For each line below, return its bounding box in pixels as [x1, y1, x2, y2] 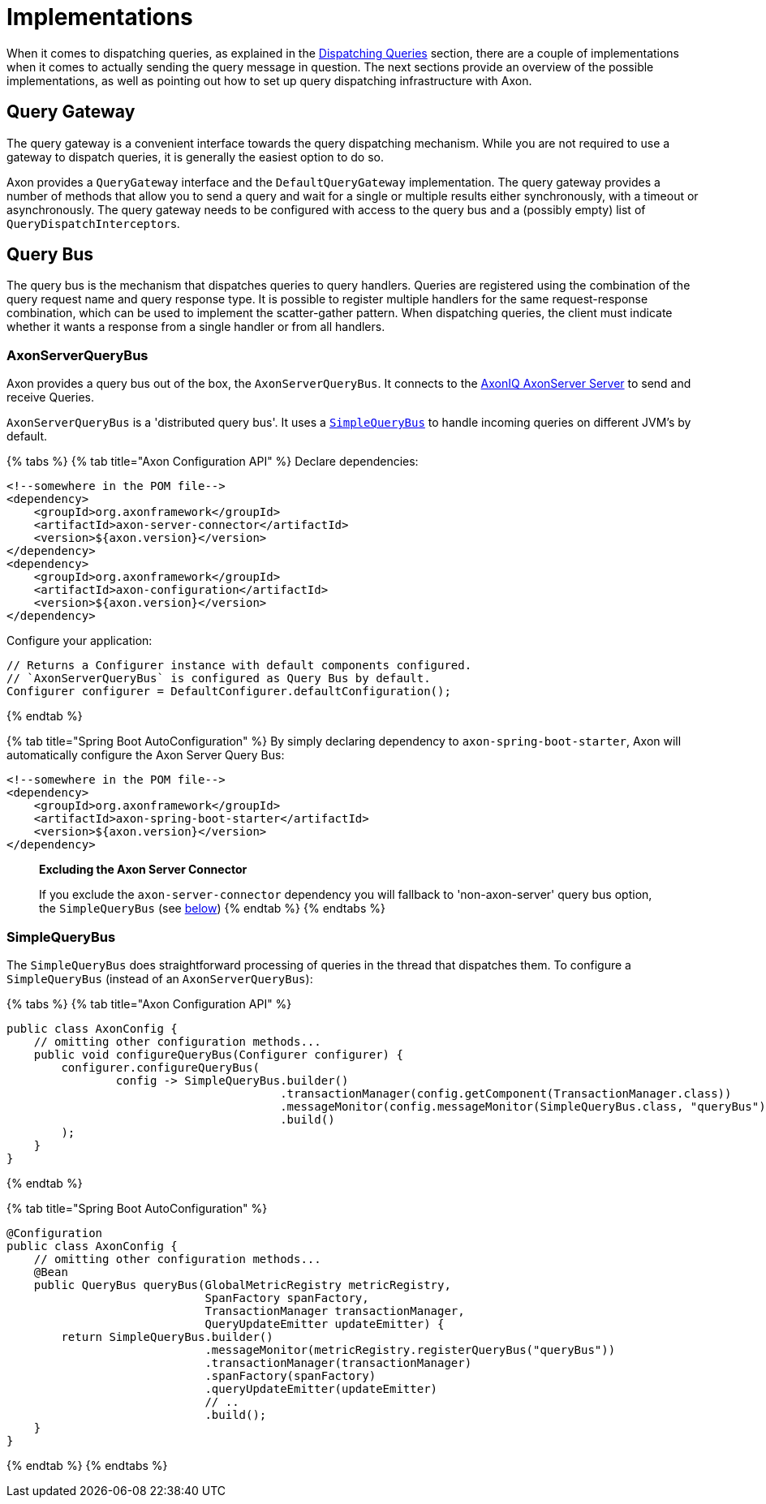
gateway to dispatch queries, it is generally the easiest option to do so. [6, 149, 385, 164]
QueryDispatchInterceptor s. [6, 216, 180, 230]
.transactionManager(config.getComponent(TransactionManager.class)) [280, 1086, 732, 1100]
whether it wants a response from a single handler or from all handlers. [6, 320, 385, 334]
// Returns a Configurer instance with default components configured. [6, 659, 472, 673]
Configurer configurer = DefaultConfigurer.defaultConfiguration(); [6, 685, 451, 698]
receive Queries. [6, 390, 94, 405]
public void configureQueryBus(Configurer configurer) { [33, 1047, 403, 1061]
